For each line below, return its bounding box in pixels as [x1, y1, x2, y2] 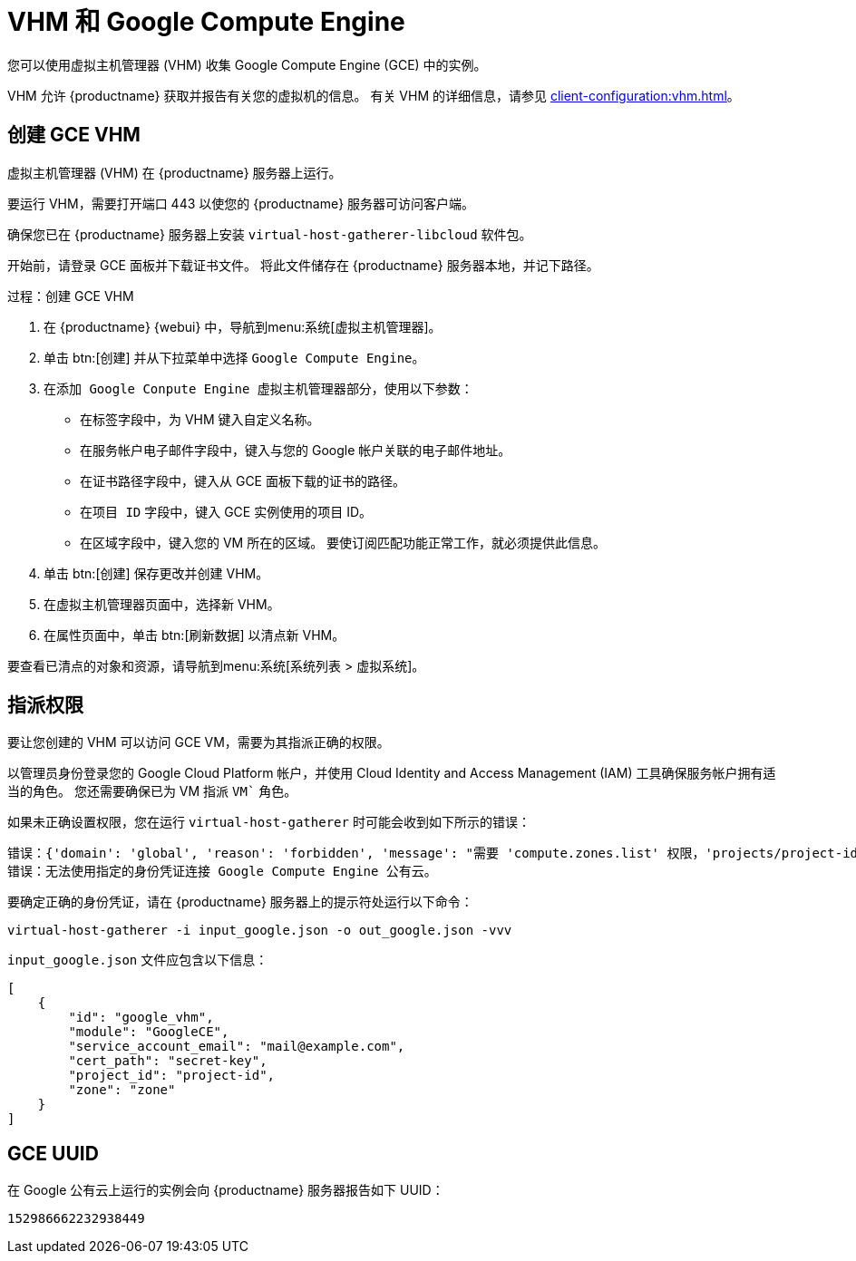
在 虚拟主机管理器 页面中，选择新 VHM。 [44, 596, 280, 612]
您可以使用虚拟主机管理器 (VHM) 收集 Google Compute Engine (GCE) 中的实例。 [7, 56, 487, 73]
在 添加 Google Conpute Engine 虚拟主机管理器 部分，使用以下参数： [44, 380, 473, 396]
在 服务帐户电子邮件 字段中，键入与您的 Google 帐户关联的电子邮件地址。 [80, 441, 511, 458]
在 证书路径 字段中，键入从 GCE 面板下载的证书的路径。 [80, 472, 405, 489]
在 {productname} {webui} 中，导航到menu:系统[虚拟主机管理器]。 [44, 318, 442, 335]
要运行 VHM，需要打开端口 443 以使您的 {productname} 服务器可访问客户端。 [7, 195, 475, 211]
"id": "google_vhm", [68, 1010, 214, 1025]
